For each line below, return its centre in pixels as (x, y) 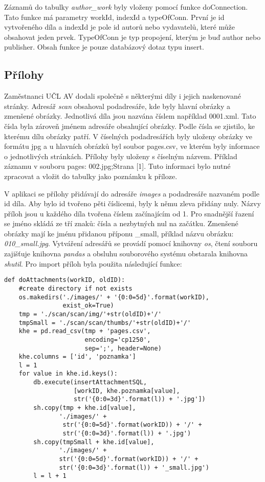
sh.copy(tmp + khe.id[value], (85, 408)
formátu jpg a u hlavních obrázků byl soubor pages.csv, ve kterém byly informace (132, 146)
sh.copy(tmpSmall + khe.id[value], (94, 442)
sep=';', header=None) (123, 348)
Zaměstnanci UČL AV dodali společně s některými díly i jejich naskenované (123, 96)
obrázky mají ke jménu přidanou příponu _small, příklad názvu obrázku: (119, 233)
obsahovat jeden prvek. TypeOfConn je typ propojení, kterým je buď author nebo (132, 37)
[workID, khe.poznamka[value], (127, 391)
